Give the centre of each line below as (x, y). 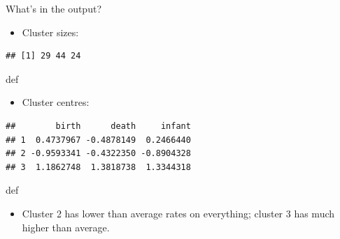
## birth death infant (98, 126)
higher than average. (66, 227)
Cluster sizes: (50, 32)
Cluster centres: (56, 102)
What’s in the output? (54, 8)
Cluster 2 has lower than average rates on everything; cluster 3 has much (178, 213)
